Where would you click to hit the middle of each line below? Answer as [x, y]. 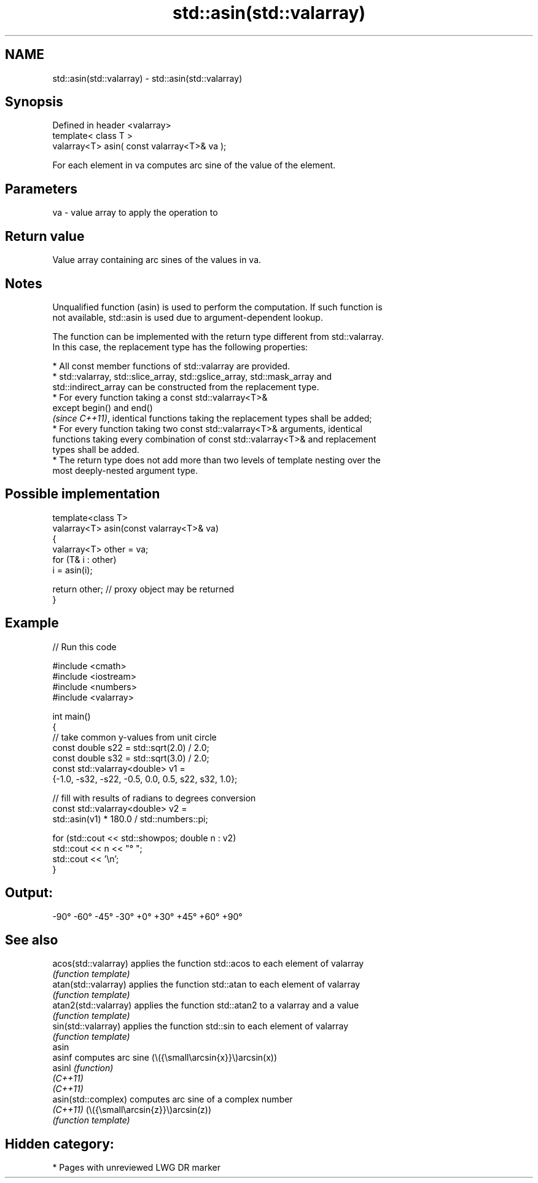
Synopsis [34, 102]
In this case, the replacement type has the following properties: [180, 347]
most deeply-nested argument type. [125, 470]
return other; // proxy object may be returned [143, 589]
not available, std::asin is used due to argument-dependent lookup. [188, 317]
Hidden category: [60, 1144]
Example [32, 623]
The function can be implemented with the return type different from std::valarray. [218, 336]
